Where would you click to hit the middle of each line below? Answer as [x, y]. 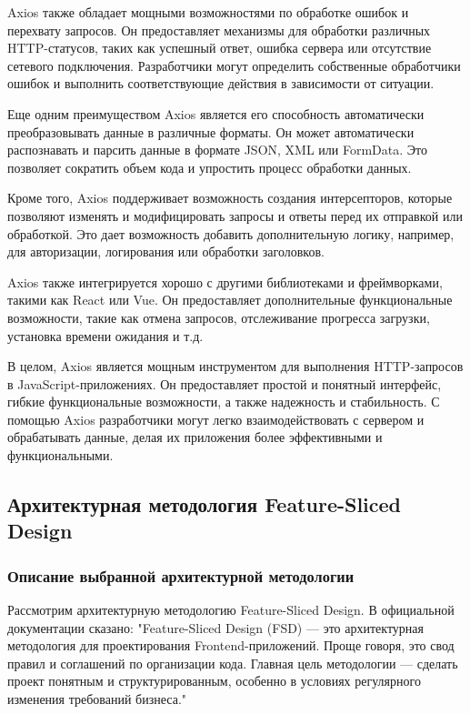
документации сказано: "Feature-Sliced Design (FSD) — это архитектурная [215, 627]
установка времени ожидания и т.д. [105, 335]
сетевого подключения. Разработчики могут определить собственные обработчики [234, 65]
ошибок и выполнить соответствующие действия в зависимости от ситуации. [221, 83]
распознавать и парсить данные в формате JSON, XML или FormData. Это [217, 150]
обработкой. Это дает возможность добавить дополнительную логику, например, [231, 233]
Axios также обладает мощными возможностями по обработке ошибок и [208, 12]
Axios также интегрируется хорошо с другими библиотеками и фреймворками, [225, 282]
